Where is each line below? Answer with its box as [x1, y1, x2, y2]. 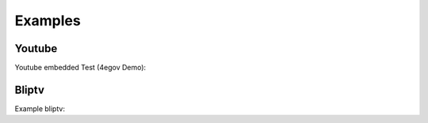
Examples [14, 12, 81, 29]
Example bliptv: [14, 103, 65, 114]
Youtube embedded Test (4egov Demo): [14, 63, 147, 73]
